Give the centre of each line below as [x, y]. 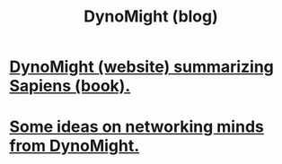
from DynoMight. [75, 146]
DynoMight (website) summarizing [141, 67]
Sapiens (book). [70, 86]
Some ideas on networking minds [137, 127]
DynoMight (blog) [151, 17]
